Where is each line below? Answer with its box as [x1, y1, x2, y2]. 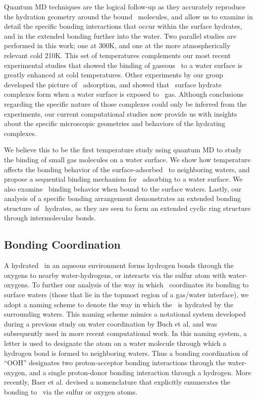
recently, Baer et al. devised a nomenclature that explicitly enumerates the [4, 377, 231, 387]
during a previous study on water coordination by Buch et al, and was [4, 318, 217, 329]
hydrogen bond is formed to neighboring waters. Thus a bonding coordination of [4, 347, 248, 358]
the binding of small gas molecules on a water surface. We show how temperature [4, 154, 251, 164]
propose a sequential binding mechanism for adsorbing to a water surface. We [4, 174, 243, 184]
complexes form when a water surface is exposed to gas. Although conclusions [4, 89, 244, 99]
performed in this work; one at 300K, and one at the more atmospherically [4, 40, 231, 51]
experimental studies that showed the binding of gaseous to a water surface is [4, 60, 243, 70]
